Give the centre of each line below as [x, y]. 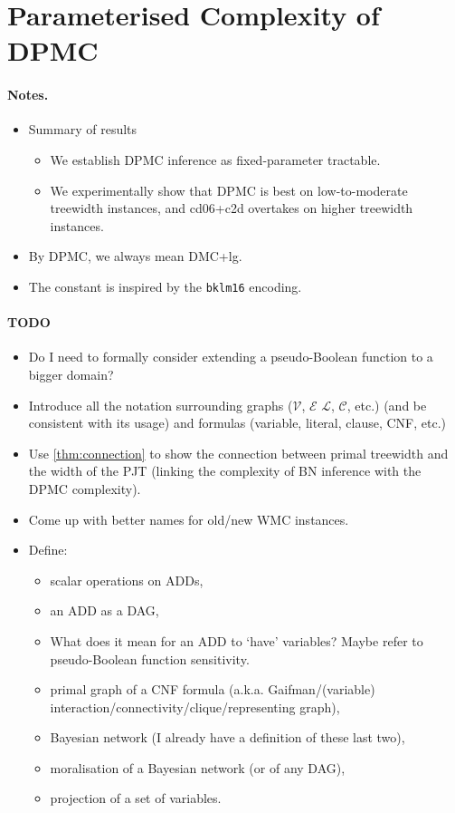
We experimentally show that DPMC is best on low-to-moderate [229, 190]
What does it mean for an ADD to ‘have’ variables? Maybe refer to [237, 640]
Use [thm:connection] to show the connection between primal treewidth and [238, 453]
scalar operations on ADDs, [127, 580]
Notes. [28, 95]
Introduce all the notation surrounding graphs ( [161, 405]
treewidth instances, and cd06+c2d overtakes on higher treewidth [232, 208]
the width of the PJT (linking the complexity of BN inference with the [225, 471]
